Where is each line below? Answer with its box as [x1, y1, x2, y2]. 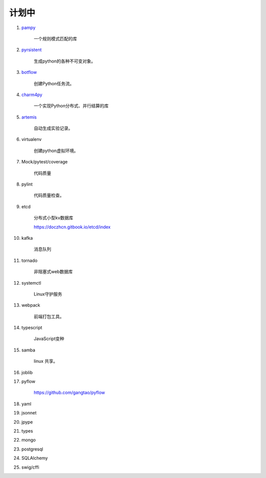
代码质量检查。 [33, 192, 64, 198]
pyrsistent [21, 47, 42, 53]
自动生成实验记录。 [33, 126, 73, 131]
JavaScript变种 [33, 336, 65, 342]
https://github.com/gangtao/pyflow [33, 389, 105, 396]
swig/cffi [21, 464, 39, 470]
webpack [21, 302, 40, 308]
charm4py [21, 92, 43, 97]
